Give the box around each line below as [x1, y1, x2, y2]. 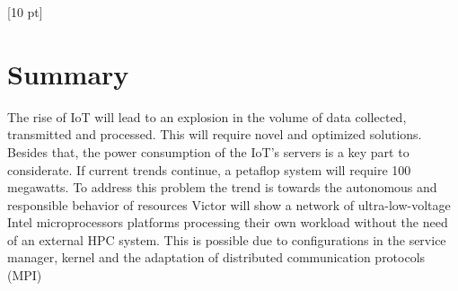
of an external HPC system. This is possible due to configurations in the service [7, 230, 446, 249]
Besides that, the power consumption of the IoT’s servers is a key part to [7, 142, 410, 161]
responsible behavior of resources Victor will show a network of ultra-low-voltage [7, 195, 451, 214]
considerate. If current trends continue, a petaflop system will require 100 [7, 160, 411, 179]
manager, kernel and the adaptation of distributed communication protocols [7, 248, 426, 267]
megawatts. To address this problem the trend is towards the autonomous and [7, 178, 437, 197]
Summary [7, 55, 129, 92]
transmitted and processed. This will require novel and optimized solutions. [7, 125, 422, 144]
